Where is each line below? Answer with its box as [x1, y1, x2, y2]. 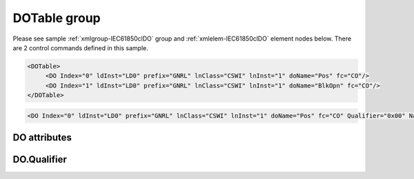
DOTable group [12, 10, 101, 25]
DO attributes [12, 131, 72, 144]
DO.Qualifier [12, 154, 67, 165]
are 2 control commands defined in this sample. [12, 43, 148, 52]
